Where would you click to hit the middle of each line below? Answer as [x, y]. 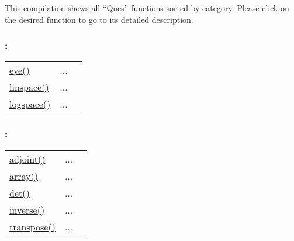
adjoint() [27, 159]
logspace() [30, 104]
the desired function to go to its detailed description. [99, 19]
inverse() [27, 209]
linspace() [29, 87]
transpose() [32, 226]
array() [24, 175]
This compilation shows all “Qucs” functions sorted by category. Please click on [147, 8]
